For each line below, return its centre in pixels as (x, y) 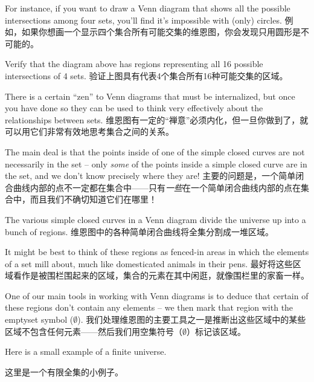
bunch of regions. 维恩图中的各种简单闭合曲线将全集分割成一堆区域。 (139, 231)
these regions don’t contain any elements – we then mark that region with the (149, 307)
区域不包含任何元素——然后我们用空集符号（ (94, 331)
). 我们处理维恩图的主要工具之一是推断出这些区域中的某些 (192, 319)
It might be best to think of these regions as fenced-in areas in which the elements (157, 252)
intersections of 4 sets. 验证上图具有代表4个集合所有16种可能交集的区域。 (146, 75)
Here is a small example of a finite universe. (86, 351)
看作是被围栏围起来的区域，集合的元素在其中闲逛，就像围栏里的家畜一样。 (161, 275)
